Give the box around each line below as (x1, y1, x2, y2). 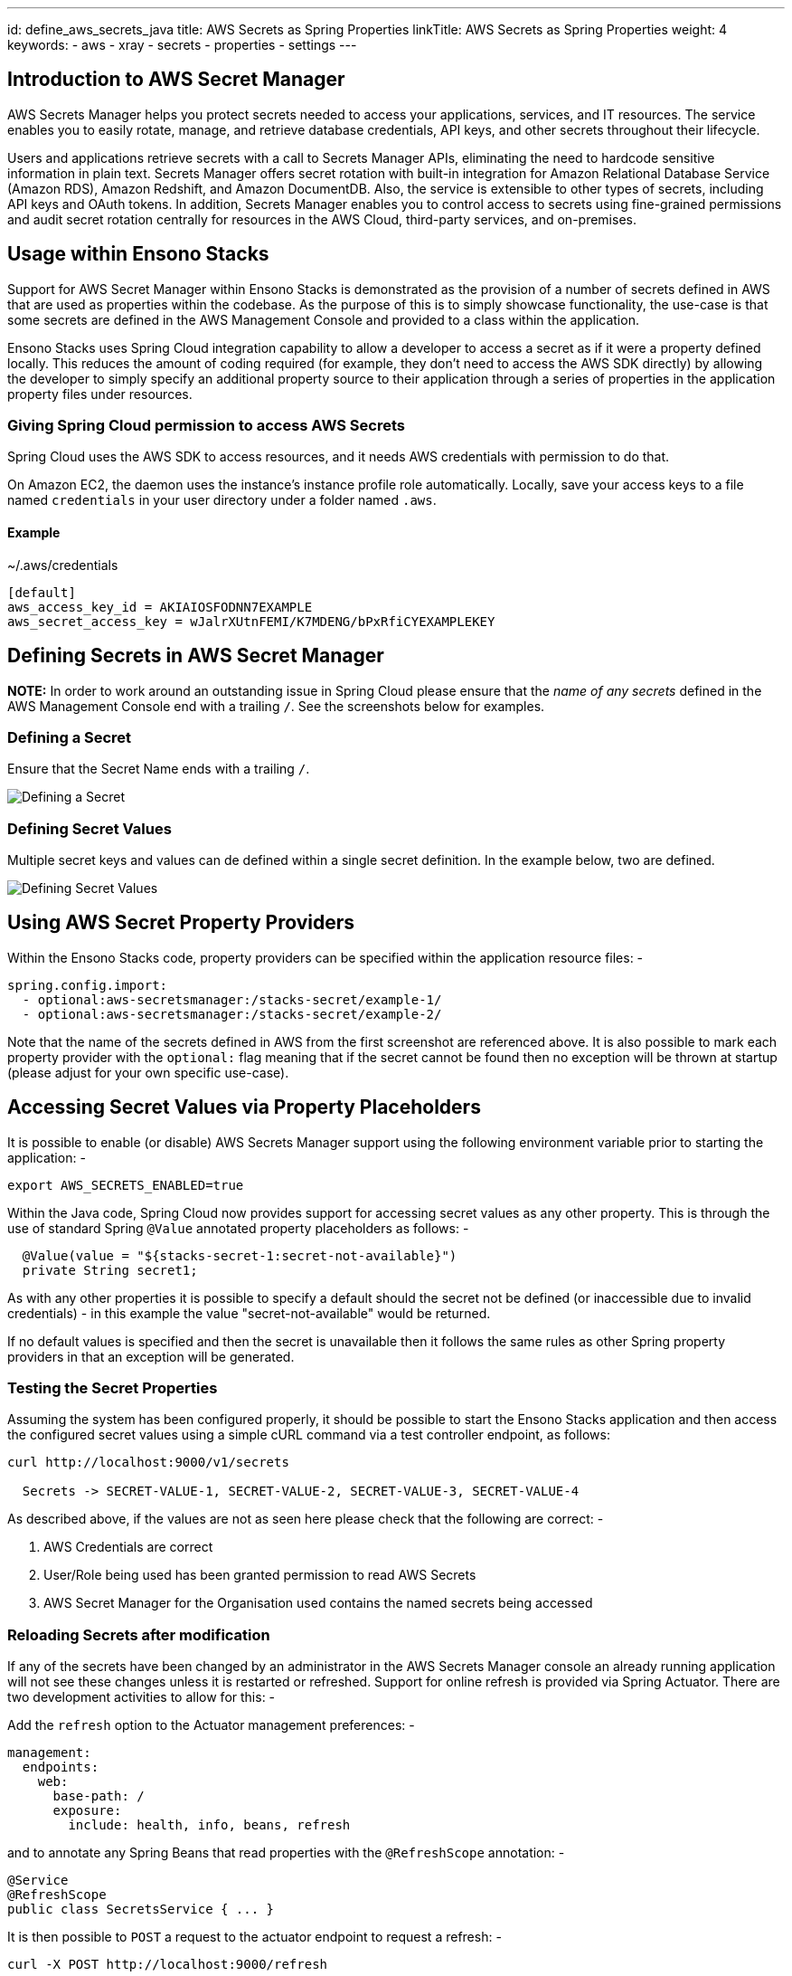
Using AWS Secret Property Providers (7, 911, 355, 935)
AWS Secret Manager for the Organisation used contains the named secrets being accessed (43, 1595, 593, 1611)
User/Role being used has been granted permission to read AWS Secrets (43, 1567, 476, 1583)
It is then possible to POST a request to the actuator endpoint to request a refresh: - (7, 1929, 502, 1945)
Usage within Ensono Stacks (7, 242, 269, 266)
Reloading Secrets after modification (7, 1625, 270, 1644)
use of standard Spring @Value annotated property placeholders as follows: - (7, 1220, 469, 1236)
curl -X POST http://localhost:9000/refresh (7, 1957, 328, 1972)
